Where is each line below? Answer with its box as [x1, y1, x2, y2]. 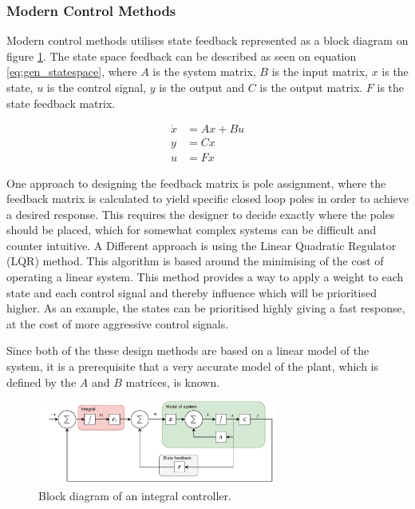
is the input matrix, [271, 63, 368, 80]
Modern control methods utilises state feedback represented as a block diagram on [6, 32, 409, 49]
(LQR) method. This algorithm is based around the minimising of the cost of [6, 253, 384, 269]
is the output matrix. [259, 79, 363, 95]
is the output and [159, 79, 244, 95]
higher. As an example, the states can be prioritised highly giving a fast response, [6, 300, 405, 316]
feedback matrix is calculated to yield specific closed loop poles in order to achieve [6, 190, 409, 207]
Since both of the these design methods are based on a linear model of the [6, 342, 370, 359]
